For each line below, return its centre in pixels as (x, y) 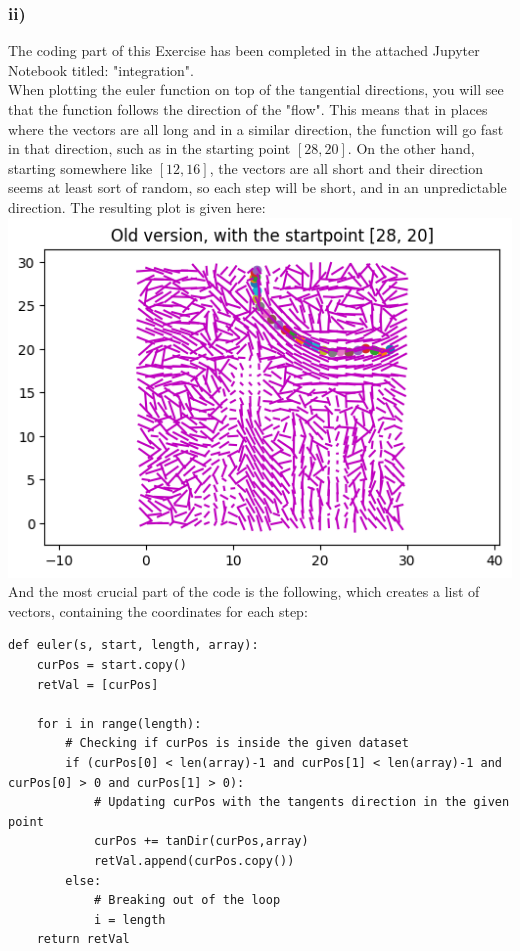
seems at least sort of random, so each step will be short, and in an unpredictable (257, 187)
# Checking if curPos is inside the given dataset (237, 743)
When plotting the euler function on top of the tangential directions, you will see (256, 89)
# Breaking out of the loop (187, 900)
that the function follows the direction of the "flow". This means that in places (248, 109)
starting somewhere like (80, 167)
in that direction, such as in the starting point (149, 148)
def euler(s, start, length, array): (133, 645)
